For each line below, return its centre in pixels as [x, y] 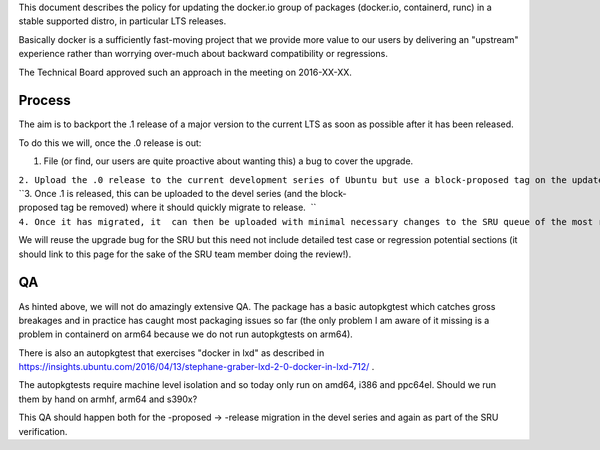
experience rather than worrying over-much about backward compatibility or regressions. [203, 54]
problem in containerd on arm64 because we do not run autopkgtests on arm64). [186, 334]
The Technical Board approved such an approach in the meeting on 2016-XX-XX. [185, 72]
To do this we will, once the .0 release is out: [110, 142]
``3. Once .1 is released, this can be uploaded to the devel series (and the [168, 194]
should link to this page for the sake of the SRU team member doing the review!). [185, 254]
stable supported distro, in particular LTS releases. [122, 21]
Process [44, 100]
